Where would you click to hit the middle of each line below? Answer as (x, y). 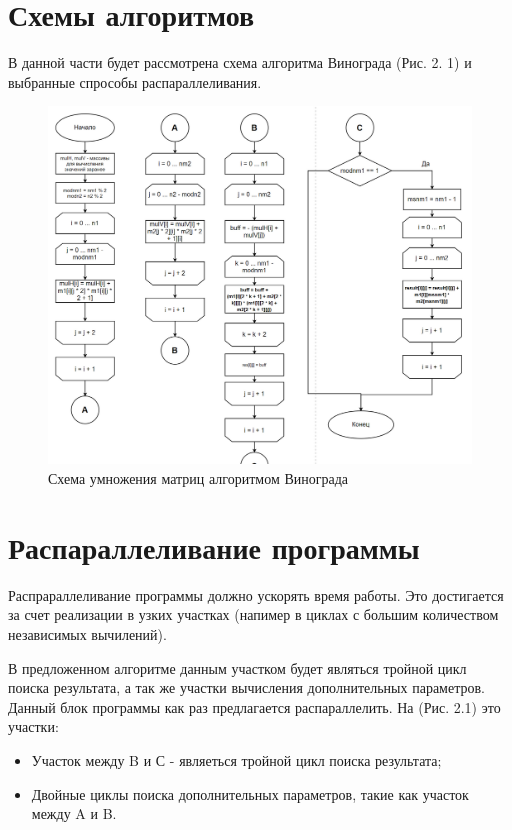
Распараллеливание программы (214, 546)
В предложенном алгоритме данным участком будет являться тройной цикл (237, 667)
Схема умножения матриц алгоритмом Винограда (198, 478)
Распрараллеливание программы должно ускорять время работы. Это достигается (256, 594)
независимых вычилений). (87, 633)
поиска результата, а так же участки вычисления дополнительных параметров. (246, 687)
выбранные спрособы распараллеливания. (135, 81)
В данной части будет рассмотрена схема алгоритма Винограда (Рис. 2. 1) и (240, 62)
